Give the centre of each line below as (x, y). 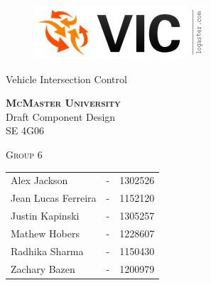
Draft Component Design (61, 116)
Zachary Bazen (43, 268)
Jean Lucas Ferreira (54, 198)
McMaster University (63, 103)
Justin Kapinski (45, 215)
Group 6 (24, 154)
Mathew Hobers (45, 233)
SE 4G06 (25, 130)
